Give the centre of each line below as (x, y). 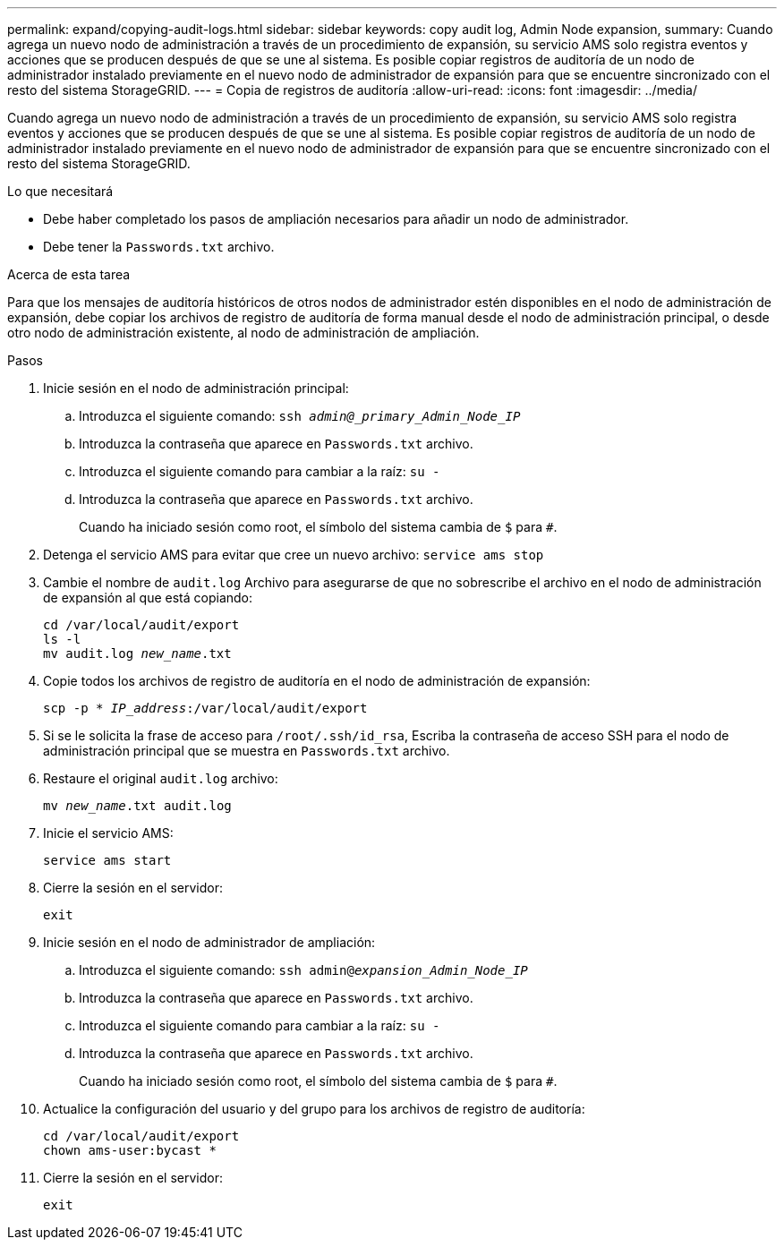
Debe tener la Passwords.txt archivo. (159, 247)
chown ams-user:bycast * (130, 1150)
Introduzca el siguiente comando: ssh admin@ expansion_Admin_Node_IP (303, 970)
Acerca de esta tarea (69, 274)
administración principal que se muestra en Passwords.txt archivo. (247, 751)
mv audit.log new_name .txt (137, 653)
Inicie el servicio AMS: (108, 833)
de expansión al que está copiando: (148, 598)
